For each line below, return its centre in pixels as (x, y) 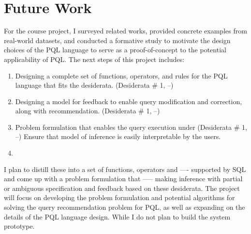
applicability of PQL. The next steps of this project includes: (94, 59)
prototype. (19, 226)
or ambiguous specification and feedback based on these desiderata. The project (122, 188)
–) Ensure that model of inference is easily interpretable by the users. (118, 136)
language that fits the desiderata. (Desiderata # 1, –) (94, 85)
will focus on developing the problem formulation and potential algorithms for (119, 197)
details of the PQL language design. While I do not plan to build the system (117, 216)
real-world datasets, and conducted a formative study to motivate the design (117, 40)
